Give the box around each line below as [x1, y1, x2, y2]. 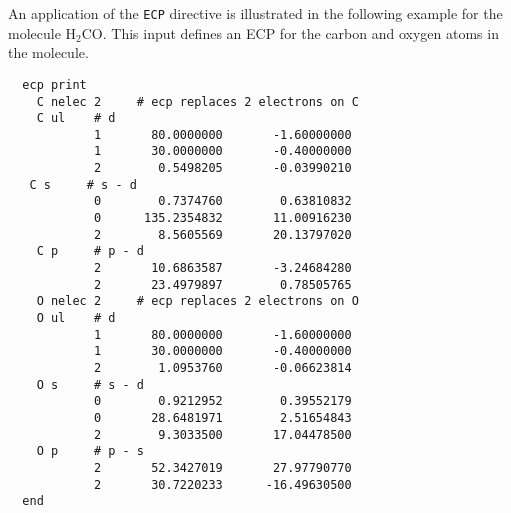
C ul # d [36, 111, 116, 126]
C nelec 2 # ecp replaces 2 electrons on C [36, 94, 359, 109]
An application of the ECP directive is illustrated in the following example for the [8, 3, 503, 23]
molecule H [8, 22, 77, 43]
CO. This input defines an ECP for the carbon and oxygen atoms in [81, 22, 499, 43]
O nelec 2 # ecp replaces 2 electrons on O [36, 294, 359, 309]
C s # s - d [29, 177, 137, 192]
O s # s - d [36, 377, 145, 392]
